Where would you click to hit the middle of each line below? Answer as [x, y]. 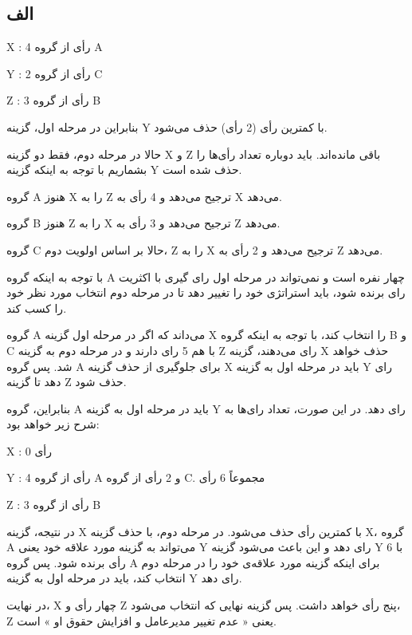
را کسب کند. [37, 308]
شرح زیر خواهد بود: [53, 424]
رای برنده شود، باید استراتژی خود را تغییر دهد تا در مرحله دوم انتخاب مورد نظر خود [206, 292]
